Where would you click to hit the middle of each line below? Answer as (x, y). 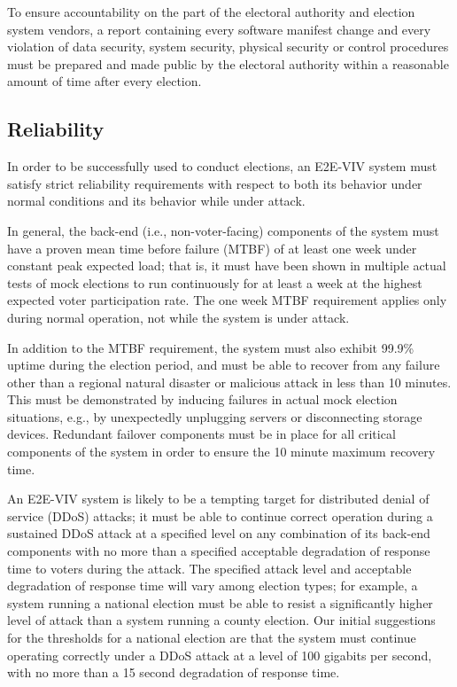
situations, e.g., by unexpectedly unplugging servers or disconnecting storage (215, 416)
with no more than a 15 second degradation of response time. (174, 672)
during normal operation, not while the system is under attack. (178, 317)
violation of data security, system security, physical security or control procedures (228, 47)
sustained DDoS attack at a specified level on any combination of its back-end (219, 533)
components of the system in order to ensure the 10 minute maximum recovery (221, 452)
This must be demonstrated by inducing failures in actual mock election (202, 399)
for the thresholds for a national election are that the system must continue (212, 638)
